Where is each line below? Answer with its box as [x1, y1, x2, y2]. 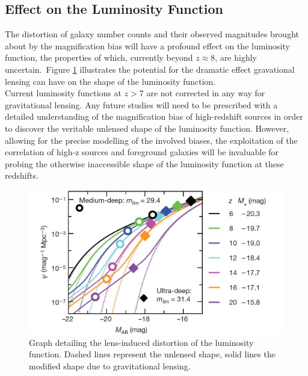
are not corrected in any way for [146, 87, 265, 99]
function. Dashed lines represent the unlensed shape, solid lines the [29, 348, 276, 360]
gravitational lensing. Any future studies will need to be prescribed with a [5, 98, 278, 111]
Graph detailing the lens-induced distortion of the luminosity [29, 336, 254, 348]
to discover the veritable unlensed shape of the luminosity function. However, [5, 122, 289, 134]
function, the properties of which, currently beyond [5, 51, 193, 64]
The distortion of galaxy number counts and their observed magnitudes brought [5, 28, 299, 40]
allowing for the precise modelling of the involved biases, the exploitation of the [5, 134, 298, 146]
